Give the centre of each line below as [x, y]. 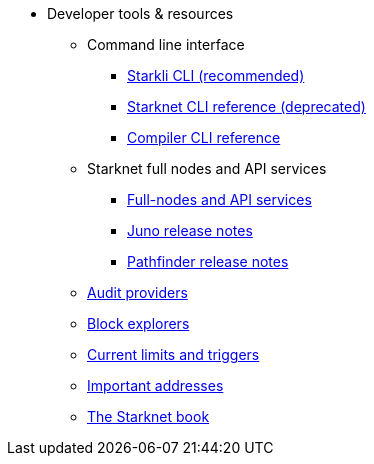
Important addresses [155, 385]
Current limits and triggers [173, 354]
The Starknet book [148, 416]
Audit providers [137, 292]
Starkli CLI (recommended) [216, 75]
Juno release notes [190, 230]
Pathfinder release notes [208, 261]
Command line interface [166, 44]
